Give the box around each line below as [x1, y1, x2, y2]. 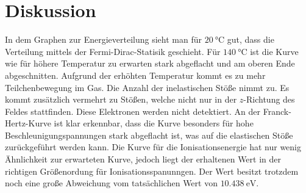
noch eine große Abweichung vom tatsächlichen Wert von [5, 177, 218, 189]
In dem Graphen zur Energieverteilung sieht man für [5, 33, 202, 46]
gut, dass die [227, 33, 274, 46]
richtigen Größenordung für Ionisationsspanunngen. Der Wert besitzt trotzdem [5, 164, 299, 177]
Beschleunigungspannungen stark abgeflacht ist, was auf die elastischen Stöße [5, 128, 293, 141]
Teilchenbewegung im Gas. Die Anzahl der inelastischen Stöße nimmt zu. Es [5, 81, 290, 93]
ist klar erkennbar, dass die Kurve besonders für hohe [54, 117, 254, 129]
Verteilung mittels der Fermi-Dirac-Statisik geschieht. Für [5, 45, 221, 57]
